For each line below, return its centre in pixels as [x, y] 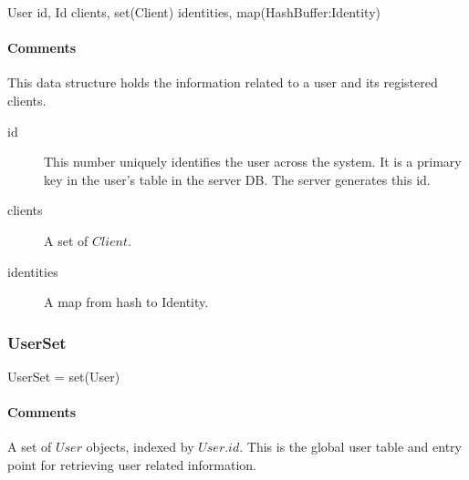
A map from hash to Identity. [126, 302]
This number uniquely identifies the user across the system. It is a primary [253, 162]
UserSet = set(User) [64, 376]
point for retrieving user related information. [132, 464]
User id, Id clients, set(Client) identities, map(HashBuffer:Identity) [194, 12]
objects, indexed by [140, 447]
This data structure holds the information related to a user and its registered [223, 82]
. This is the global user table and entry [350, 447]
